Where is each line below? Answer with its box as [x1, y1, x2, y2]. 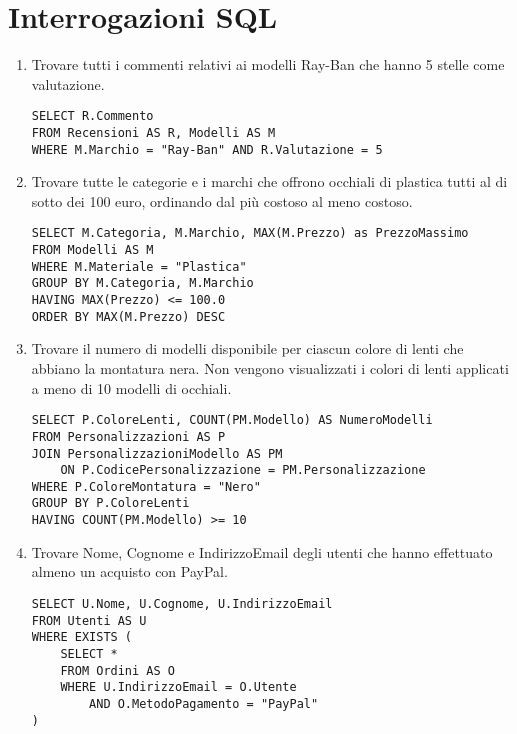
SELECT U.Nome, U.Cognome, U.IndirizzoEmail [31, 596, 333, 611]
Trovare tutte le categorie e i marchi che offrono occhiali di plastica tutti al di [31, 171, 508, 192]
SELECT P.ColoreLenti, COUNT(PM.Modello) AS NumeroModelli [31, 413, 433, 428]
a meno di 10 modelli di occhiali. [31, 377, 232, 398]
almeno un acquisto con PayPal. [31, 561, 228, 582]
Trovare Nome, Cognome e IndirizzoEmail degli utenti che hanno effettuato [31, 541, 493, 562]
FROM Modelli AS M [31, 243, 154, 258]
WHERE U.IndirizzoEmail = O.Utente [60, 680, 297, 695]
